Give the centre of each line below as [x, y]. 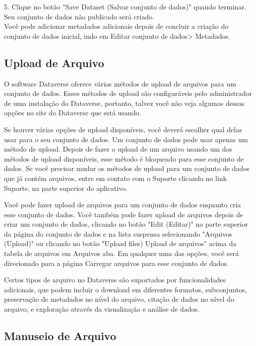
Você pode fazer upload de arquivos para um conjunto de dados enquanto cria [123, 205]
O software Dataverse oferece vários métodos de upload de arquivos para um [120, 83]
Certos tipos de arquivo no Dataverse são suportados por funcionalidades [115, 280]
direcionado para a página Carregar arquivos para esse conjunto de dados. [116, 263]
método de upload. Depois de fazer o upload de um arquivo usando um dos [118, 149]
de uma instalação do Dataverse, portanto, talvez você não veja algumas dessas [124, 103]
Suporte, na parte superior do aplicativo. [66, 188]
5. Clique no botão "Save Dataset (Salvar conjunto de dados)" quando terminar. [125, 6]
